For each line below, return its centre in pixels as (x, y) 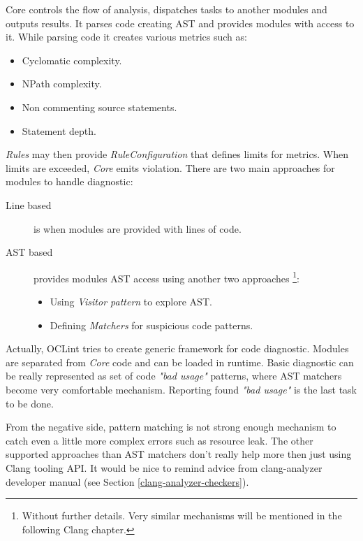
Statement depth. (59, 130)
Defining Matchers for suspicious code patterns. (151, 325)
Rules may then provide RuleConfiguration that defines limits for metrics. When (177, 154)
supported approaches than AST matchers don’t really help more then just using (179, 454)
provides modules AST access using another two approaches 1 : (166, 277)
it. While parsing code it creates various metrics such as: (126, 37)
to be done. (30, 403)
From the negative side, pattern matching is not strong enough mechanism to (171, 427)
